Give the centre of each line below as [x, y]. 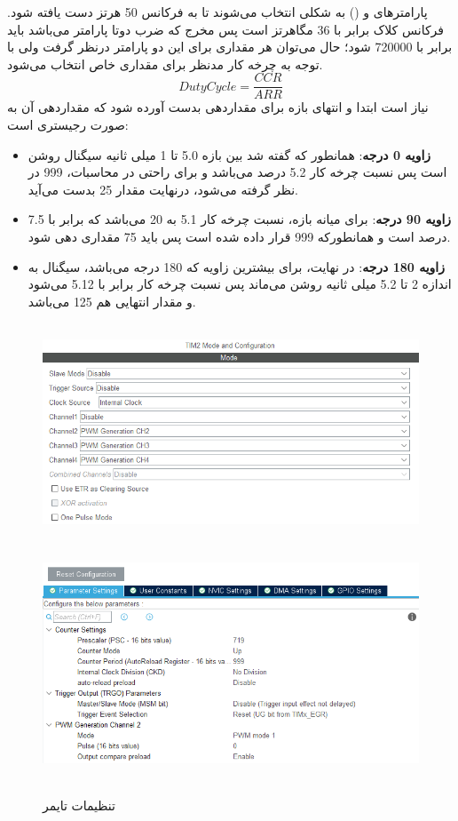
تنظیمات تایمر [79, 805]
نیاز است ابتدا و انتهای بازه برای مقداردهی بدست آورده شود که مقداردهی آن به [218, 107]
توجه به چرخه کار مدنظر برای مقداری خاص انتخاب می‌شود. [165, 64]
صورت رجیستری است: [68, 125]
